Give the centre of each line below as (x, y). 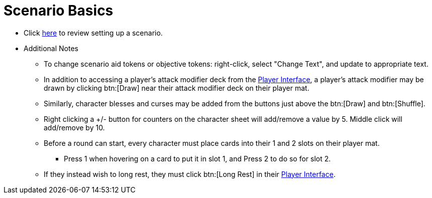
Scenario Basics (59, 11)
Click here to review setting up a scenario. (93, 33)
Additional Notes (51, 48)
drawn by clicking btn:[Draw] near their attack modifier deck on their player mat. (177, 88)
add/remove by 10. (74, 127)
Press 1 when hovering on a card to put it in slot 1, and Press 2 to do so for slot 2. (197, 158)
